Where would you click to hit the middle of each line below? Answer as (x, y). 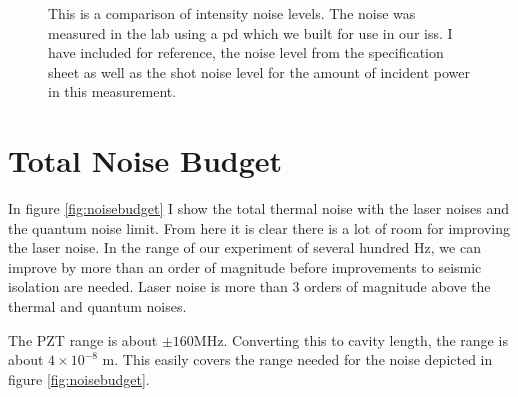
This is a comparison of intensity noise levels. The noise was (232, 13)
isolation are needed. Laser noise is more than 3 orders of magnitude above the (249, 286)
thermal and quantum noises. (97, 306)
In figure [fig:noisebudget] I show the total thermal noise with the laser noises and (259, 208)
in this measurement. (112, 91)
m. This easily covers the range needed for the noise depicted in (297, 359)
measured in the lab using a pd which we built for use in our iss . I (250, 32)
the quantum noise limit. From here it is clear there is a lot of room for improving (259, 227)
